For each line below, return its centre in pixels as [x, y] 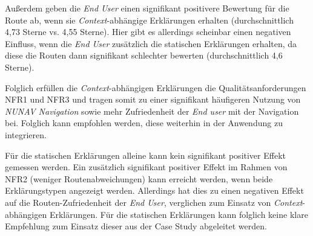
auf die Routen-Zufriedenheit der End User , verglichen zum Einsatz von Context [154, 202]
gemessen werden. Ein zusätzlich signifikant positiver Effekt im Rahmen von [146, 167]
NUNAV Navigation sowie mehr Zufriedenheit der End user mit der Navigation [152, 111]
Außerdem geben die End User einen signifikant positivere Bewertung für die [147, 8]
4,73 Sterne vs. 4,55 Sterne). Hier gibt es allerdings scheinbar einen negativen [148, 32]
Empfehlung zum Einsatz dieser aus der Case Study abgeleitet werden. [136, 226]
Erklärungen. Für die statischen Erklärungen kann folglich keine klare [179, 214]
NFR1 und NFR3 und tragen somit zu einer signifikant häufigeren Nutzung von [153, 99]
